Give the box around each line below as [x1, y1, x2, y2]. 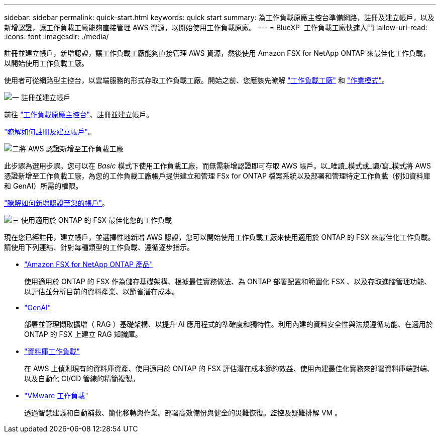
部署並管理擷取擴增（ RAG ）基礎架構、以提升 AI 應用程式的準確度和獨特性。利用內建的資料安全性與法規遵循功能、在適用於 [24, 320, 433, 328]
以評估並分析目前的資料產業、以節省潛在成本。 [24, 287, 179, 296]
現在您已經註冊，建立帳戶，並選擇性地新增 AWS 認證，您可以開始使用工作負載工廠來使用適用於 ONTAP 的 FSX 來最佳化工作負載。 [4, 233, 435, 241]
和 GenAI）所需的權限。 [4, 182, 83, 190]
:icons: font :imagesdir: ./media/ [4, 32, 109, 41]
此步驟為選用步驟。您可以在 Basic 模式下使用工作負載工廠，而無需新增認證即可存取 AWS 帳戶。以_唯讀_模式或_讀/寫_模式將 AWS [4, 161, 431, 170]
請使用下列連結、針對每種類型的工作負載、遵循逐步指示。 [4, 243, 194, 251]
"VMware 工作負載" [24, 391, 88, 400]
